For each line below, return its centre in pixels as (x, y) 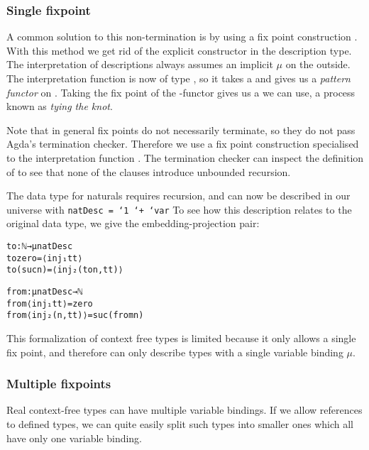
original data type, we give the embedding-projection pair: (133, 223)
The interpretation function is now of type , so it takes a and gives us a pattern (178, 78)
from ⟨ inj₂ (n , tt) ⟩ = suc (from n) (75, 315)
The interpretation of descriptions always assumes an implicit (140, 64)
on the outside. (318, 64)
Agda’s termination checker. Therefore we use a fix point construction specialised (183, 144)
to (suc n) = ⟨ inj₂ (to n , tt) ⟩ (65, 270)
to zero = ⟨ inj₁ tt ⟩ (45, 258)
